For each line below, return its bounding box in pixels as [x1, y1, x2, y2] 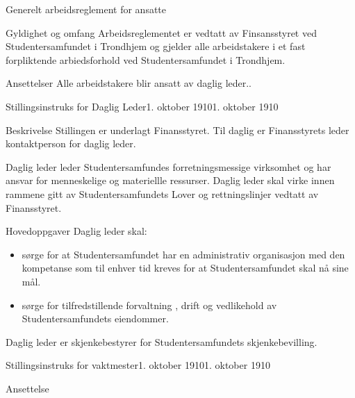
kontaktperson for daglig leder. [6, 136, 136, 151]
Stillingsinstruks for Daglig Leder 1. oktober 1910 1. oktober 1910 [6, 99, 279, 113]
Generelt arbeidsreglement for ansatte [6, 2, 167, 16]
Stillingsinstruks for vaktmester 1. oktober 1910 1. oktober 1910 [6, 358, 270, 372]
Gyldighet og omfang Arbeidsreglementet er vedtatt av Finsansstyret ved [6, 25, 317, 40]
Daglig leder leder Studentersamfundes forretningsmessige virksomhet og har [6, 159, 331, 174]
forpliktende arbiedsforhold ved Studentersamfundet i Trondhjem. [6, 52, 286, 67]
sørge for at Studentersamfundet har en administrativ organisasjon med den [22, 247, 345, 261]
